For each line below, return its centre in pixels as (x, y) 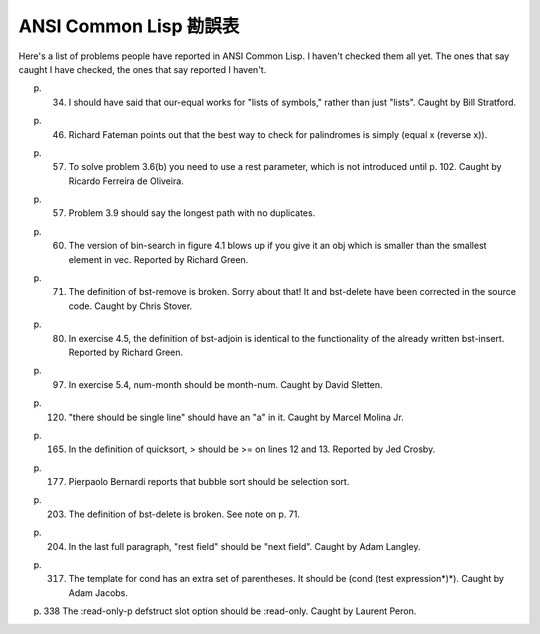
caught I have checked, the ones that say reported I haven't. (142, 69)
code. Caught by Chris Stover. (130, 306)
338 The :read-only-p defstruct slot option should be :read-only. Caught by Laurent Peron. (230, 611)
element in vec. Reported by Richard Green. (158, 259)
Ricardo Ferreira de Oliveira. (126, 181)
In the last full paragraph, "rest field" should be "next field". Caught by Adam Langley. (244, 546)
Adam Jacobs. (98, 592)
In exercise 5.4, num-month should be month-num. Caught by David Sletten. (226, 384)
